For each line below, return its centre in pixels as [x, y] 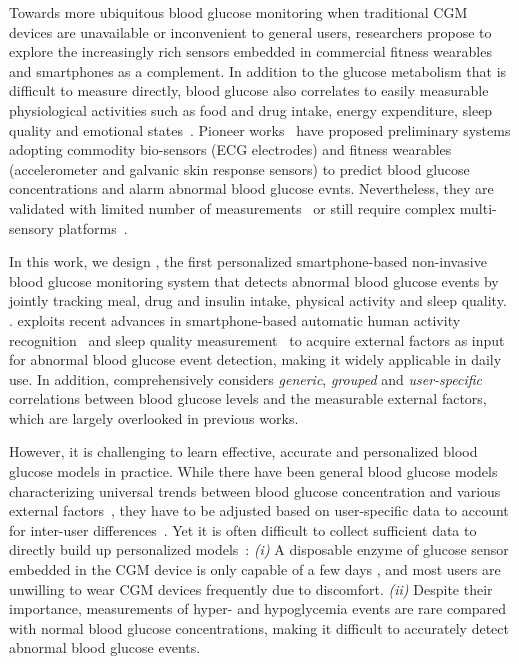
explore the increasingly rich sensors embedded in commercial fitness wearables [250, 51]
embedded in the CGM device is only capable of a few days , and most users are [255, 569]
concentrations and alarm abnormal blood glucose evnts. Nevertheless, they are [251, 188]
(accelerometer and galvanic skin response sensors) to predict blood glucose [239, 168]
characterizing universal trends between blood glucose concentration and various [255, 490]
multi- [478, 207]
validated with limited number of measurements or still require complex [232, 207]
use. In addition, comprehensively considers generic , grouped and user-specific [245, 378]
